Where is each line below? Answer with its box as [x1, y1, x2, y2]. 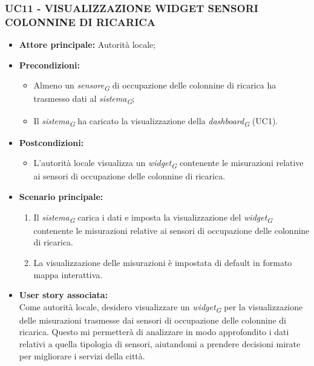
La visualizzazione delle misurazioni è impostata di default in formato [33, 256, 292, 268]
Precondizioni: [19, 58, 80, 71]
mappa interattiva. [33, 268, 103, 281]
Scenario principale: [19, 190, 103, 203]
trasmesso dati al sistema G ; [33, 92, 135, 107]
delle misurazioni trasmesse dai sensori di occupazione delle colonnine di [19, 313, 286, 326]
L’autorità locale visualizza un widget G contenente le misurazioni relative [33, 156, 304, 171]
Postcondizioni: [19, 136, 84, 148]
